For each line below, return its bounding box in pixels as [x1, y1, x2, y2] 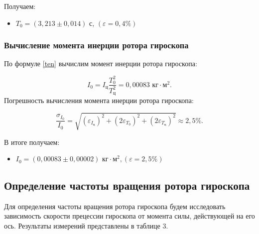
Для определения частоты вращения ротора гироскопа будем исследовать [4, 201, 226, 211]
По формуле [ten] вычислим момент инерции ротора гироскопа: [4, 58, 197, 69]
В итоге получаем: [4, 136, 60, 147]
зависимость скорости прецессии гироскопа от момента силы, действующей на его [4, 211, 255, 221]
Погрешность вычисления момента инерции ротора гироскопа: [4, 95, 194, 106]
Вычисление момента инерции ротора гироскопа [4, 39, 189, 51]
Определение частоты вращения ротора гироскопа [4, 178, 250, 193]
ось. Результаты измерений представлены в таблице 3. [4, 221, 168, 231]
